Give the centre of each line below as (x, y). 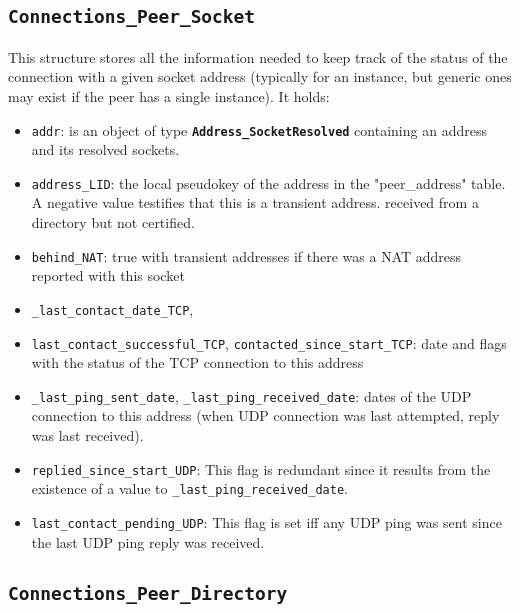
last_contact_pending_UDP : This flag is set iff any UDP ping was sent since (266, 521)
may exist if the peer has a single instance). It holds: (169, 95)
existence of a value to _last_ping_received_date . (189, 488)
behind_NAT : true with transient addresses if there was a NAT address (246, 255)
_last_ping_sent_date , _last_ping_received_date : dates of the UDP (251, 395)
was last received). (87, 435)
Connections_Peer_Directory (148, 593)
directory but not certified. (113, 222)
